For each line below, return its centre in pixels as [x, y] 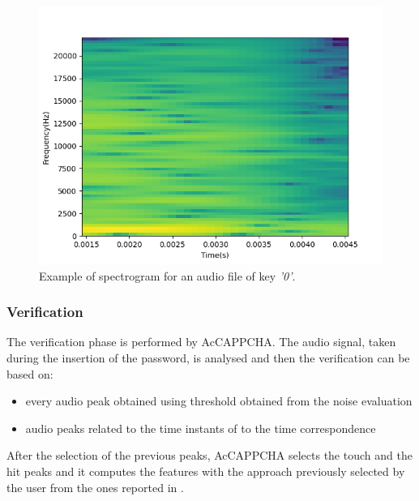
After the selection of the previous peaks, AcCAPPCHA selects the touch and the [209, 455]
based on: [30, 373]
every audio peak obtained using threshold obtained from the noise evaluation [219, 401]
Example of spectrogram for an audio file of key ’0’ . [167, 275]
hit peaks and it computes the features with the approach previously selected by [206, 471]
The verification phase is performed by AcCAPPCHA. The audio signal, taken [201, 342]
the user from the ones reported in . [95, 487]
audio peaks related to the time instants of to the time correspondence [201, 428]
